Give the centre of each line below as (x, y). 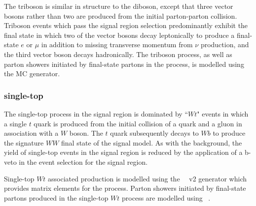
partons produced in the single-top (56, 197)
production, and (225, 44)
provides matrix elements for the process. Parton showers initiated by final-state (125, 188)
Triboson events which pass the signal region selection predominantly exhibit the (126, 25)
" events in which (223, 113)
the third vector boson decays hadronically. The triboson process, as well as (118, 54)
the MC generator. (32, 74)
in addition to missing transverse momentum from (117, 44)
